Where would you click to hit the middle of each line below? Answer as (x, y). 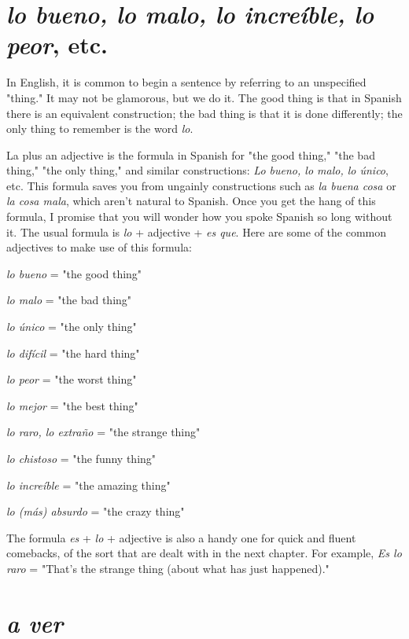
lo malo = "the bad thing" (69, 300)
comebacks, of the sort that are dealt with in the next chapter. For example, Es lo (204, 553)
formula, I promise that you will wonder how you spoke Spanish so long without (199, 217)
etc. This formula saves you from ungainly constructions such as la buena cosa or (201, 185)
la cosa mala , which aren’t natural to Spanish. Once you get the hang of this (191, 201)
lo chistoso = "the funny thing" (81, 458)
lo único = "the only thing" (72, 327)
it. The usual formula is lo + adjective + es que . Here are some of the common (197, 231)
